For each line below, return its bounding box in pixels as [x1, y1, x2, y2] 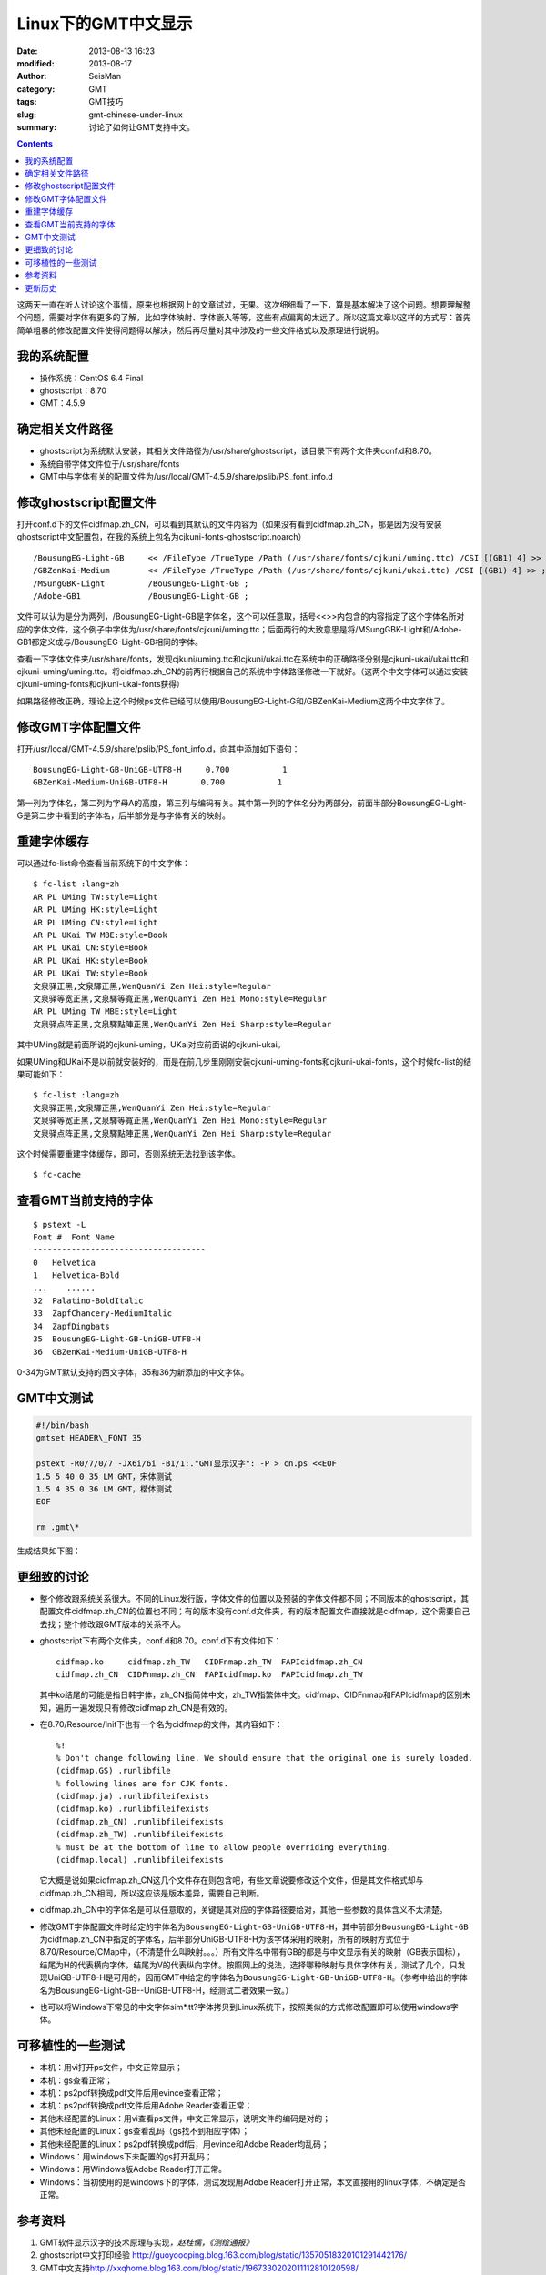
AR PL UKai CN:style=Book [33, 943, 149, 953]
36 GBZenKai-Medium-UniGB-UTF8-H [33, 1347, 187, 1357]
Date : [16, 45, 38, 56]
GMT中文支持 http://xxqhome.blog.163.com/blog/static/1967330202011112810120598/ [39, 2262, 359, 2273]
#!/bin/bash [35, 1421, 90, 1431]
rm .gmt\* [35, 1522, 80, 1532]
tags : [16, 96, 37, 107]
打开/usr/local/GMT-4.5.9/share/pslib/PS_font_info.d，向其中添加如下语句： [16, 743, 300, 754]
